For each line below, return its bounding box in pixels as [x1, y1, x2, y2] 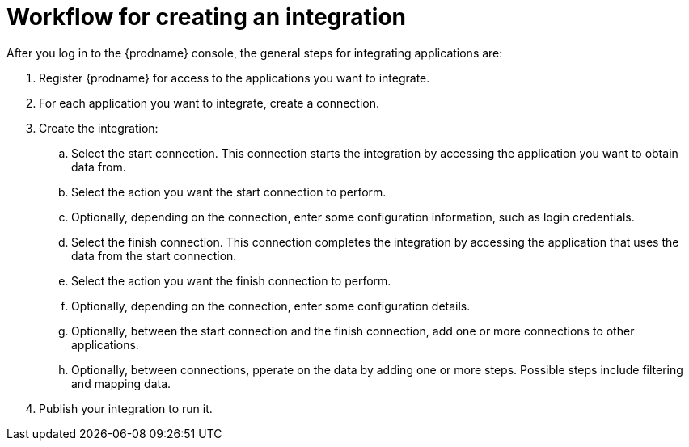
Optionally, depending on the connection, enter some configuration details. [71, 298, 471, 313]
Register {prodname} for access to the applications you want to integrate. [39, 70, 430, 85]
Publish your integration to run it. [39, 401, 213, 415]
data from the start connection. [71, 248, 237, 263]
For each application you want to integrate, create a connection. [39, 95, 379, 110]
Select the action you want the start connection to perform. [71, 184, 387, 199]
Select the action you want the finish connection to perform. [71, 273, 391, 288]
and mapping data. [71, 376, 171, 390]
